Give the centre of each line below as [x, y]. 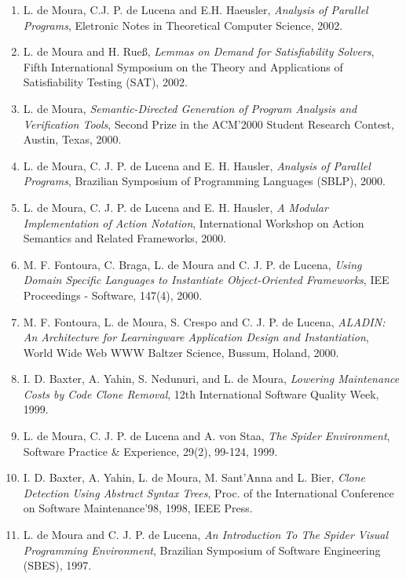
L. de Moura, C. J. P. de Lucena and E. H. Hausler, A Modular [176, 207]
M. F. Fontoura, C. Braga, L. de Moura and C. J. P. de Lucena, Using [192, 264]
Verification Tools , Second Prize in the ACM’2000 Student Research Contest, [208, 124]
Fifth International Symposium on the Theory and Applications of [183, 66]
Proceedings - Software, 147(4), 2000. [113, 295]
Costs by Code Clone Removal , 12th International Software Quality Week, [201, 393]
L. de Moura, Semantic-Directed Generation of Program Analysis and [190, 108]
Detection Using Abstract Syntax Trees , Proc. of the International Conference [208, 492]
